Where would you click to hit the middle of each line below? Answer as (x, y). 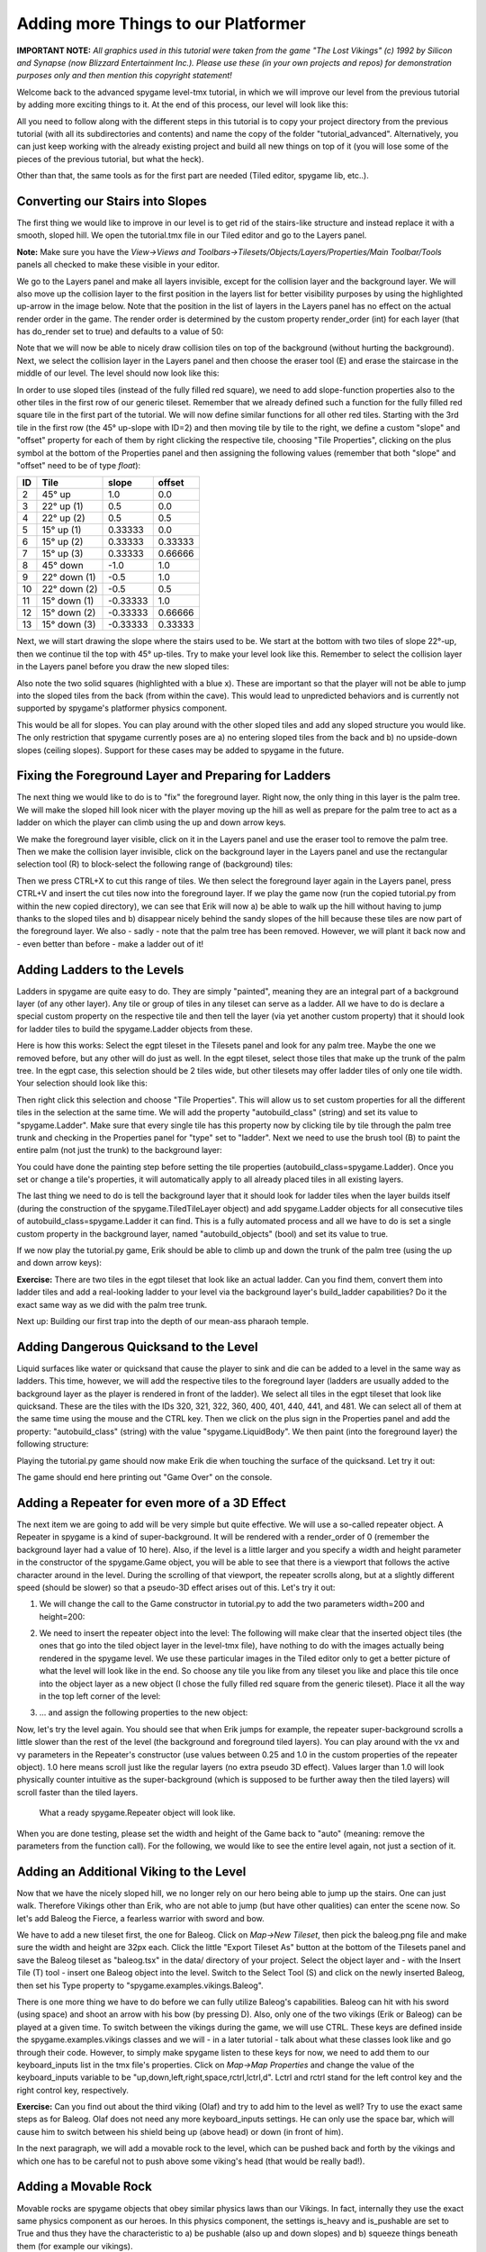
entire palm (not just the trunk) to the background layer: (119, 1150)
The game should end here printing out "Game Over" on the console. (144, 1477)
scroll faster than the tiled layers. (77, 1792)
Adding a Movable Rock (84, 2187)
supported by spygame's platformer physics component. (122, 708)
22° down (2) (70, 589)
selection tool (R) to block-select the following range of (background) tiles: (155, 864)
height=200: (62, 1616)
